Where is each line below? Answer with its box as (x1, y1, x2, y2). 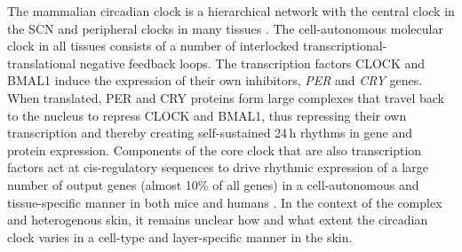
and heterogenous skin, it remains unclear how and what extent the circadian (7, 210, 428, 229)
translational (7, 53, 76, 72)
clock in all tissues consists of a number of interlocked (7, 36, 299, 55)
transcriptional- (303, 36, 387, 55)
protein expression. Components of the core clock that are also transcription (7, 140, 422, 159)
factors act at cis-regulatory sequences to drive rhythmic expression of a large (7, 158, 428, 177)
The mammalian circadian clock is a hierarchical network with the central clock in (7, 2, 455, 20)
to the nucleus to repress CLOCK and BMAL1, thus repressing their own (7, 106, 407, 124)
